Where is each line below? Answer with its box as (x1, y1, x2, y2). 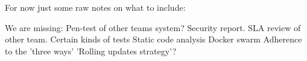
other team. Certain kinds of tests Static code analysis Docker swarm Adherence (5, 33, 302, 45)
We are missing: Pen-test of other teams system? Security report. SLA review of (5, 21, 301, 33)
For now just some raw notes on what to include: (5, 1, 186, 13)
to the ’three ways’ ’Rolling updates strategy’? (5, 44, 177, 57)
